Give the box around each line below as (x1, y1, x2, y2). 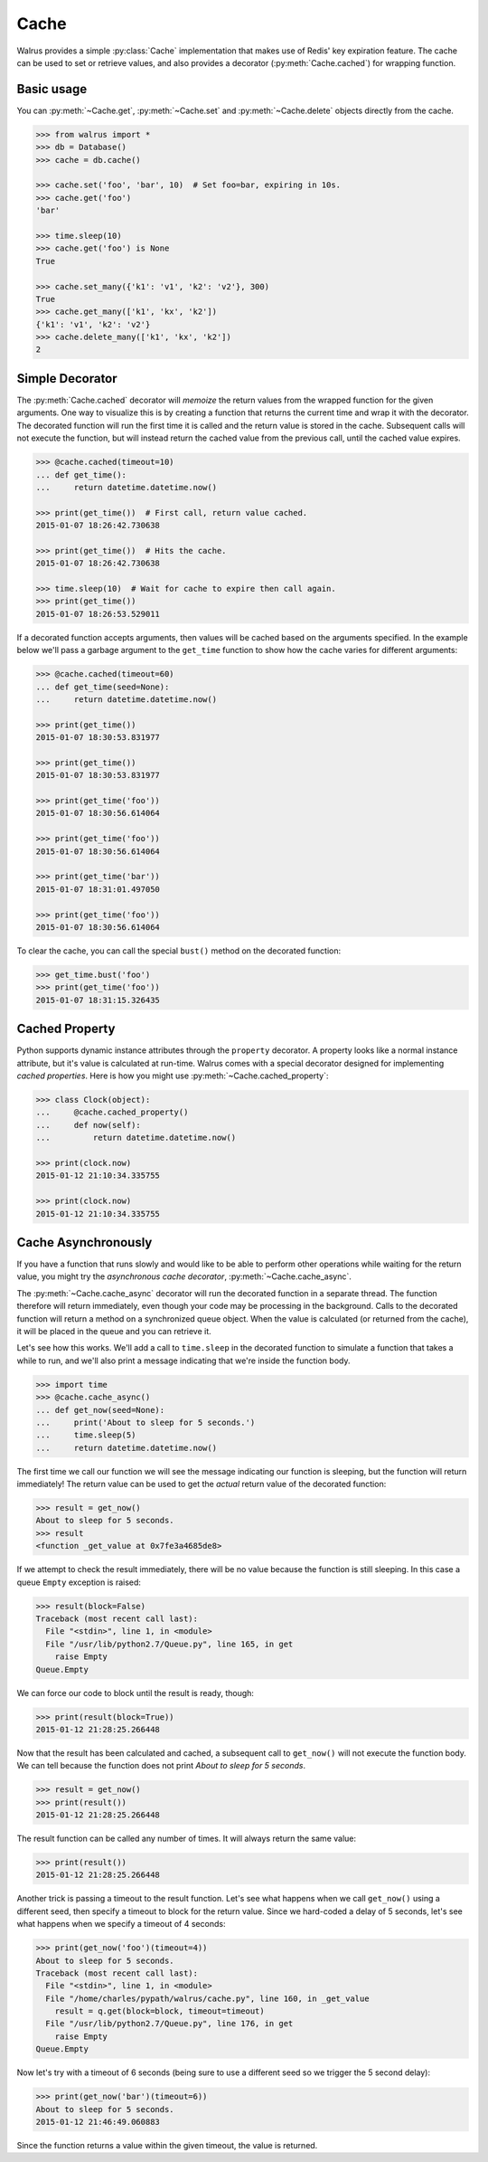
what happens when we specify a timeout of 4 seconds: (16, 1919, 226, 1930)
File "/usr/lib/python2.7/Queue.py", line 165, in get (45, 1638, 294, 1649)
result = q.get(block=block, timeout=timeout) (54, 2006, 266, 2016)
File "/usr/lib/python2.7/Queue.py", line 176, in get (45, 2018, 294, 2029)
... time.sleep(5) (35, 1430, 136, 1440)
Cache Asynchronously (16, 1235, 153, 1250)
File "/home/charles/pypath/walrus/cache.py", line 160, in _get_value (45, 1993, 370, 2004)
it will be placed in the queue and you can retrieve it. (16, 1325, 211, 1336)
